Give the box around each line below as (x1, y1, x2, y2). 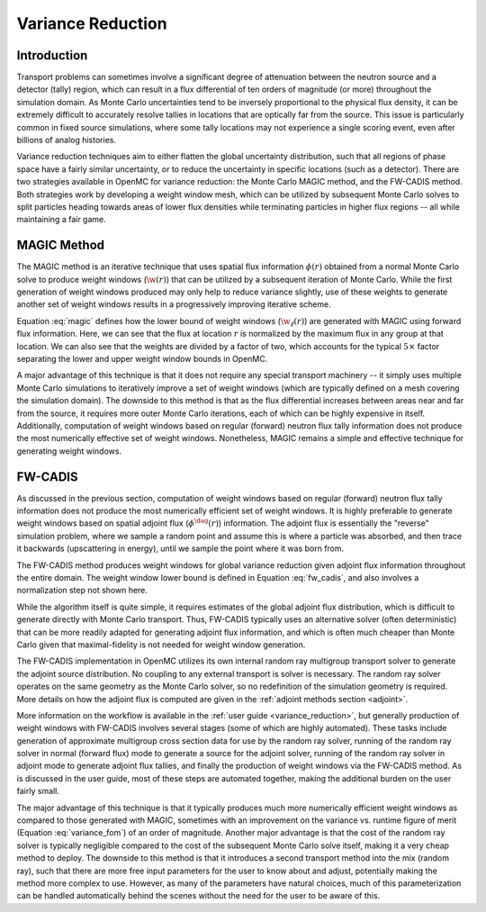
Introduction (16, 48, 88, 63)
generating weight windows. (16, 446, 121, 456)
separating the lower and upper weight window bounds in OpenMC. (16, 354, 268, 364)
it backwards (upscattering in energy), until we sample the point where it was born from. (16, 543, 345, 554)
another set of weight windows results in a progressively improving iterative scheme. (16, 299, 332, 310)
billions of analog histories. (16, 135, 117, 146)
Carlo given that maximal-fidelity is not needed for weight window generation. (16, 639, 306, 650)
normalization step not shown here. (16, 585, 148, 596)
